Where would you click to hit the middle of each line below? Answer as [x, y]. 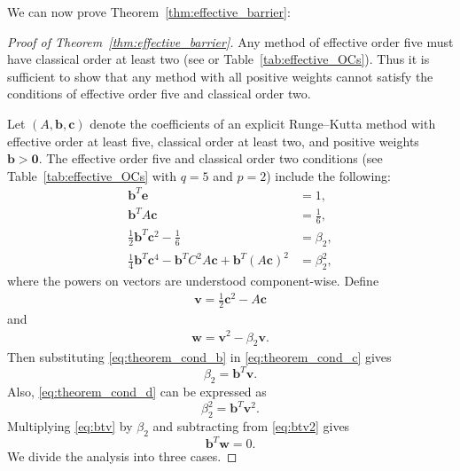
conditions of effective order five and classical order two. [159, 94]
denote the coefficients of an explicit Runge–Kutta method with [263, 123]
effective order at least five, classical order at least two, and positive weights [213, 141]
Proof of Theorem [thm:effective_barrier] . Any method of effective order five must [230, 41]
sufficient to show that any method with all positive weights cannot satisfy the [220, 76]
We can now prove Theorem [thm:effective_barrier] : [149, 12]
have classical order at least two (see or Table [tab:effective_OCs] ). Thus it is [218, 59]
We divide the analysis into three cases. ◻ [122, 456]
